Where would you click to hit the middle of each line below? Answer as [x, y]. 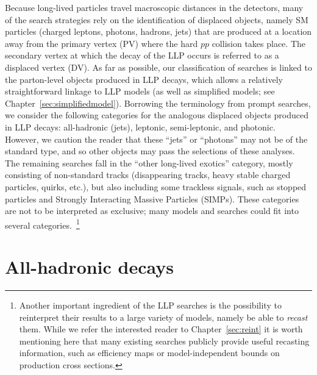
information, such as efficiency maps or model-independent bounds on [149, 353]
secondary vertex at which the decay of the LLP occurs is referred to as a [142, 55]
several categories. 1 [42, 224]
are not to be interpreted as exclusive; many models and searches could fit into [152, 211]
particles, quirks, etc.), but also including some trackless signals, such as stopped [156, 186]
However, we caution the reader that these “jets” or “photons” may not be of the [156, 139]
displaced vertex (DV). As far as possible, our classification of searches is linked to [158, 67]
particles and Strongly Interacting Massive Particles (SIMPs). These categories [152, 198]
